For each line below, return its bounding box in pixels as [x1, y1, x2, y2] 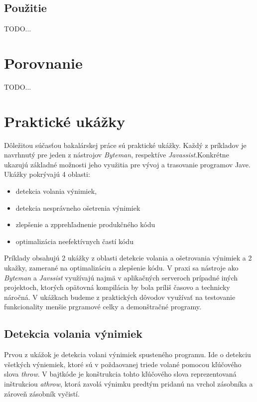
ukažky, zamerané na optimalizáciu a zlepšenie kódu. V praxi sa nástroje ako [4, 262, 239, 272]
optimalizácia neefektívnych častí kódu [15, 236, 133, 246]
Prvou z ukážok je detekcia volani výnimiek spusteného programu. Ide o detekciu [4, 349, 251, 360]
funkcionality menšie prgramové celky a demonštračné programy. [4, 301, 201, 312]
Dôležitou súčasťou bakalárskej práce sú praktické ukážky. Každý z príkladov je [4, 139, 247, 150]
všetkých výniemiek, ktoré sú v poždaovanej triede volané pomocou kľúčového [4, 359, 242, 369]
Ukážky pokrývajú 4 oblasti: [4, 169, 90, 179]
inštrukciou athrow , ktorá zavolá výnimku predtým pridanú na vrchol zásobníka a [4, 378, 253, 389]
